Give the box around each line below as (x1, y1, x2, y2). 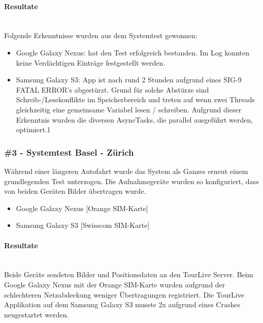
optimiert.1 (16, 124, 51, 135)
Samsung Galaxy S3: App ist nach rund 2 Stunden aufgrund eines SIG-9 (16, 74, 242, 85)
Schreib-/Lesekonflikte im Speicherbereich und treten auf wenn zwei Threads (16, 94, 255, 105)
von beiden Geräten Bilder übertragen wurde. (4, 186, 146, 196)
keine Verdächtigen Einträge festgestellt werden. (16, 57, 166, 68)
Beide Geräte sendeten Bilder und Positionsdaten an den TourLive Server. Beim (4, 269, 253, 280)
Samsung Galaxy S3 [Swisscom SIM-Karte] (16, 220, 150, 230)
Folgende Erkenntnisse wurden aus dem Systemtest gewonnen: (4, 30, 198, 41)
